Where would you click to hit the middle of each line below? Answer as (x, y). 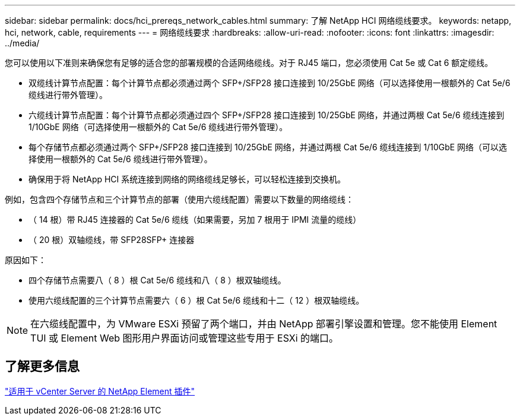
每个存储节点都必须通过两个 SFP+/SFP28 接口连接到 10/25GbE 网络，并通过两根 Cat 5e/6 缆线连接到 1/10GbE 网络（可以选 (268, 147)
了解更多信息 (42, 367)
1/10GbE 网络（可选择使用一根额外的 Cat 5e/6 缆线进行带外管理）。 (158, 127)
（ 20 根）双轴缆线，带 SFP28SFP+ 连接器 (112, 240)
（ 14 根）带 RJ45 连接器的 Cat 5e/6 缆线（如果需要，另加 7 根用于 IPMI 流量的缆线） (195, 220)
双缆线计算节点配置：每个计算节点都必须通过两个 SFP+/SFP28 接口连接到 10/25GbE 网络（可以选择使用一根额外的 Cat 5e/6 (269, 83)
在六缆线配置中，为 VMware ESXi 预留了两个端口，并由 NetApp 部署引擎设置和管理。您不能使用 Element (264, 324)
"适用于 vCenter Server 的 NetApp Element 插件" (100, 391)
